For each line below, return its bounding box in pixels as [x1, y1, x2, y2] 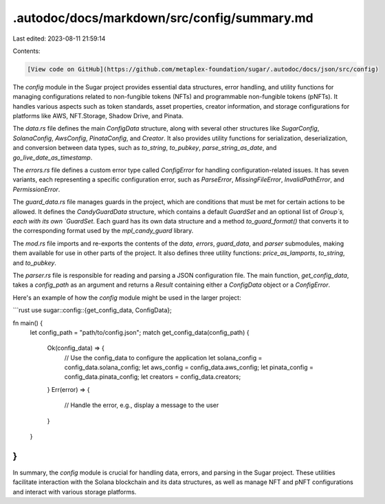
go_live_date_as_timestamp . [12, 153, 93, 162]
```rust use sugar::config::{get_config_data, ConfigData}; [12, 306, 172, 314]
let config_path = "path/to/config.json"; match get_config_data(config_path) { [30, 328, 250, 336]
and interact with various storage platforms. [12, 487, 137, 496]
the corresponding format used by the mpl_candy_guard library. [12, 227, 194, 235]
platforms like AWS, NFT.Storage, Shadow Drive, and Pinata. [12, 112, 184, 120]
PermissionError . [12, 185, 60, 193]
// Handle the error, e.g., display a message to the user [64, 401, 219, 409]
